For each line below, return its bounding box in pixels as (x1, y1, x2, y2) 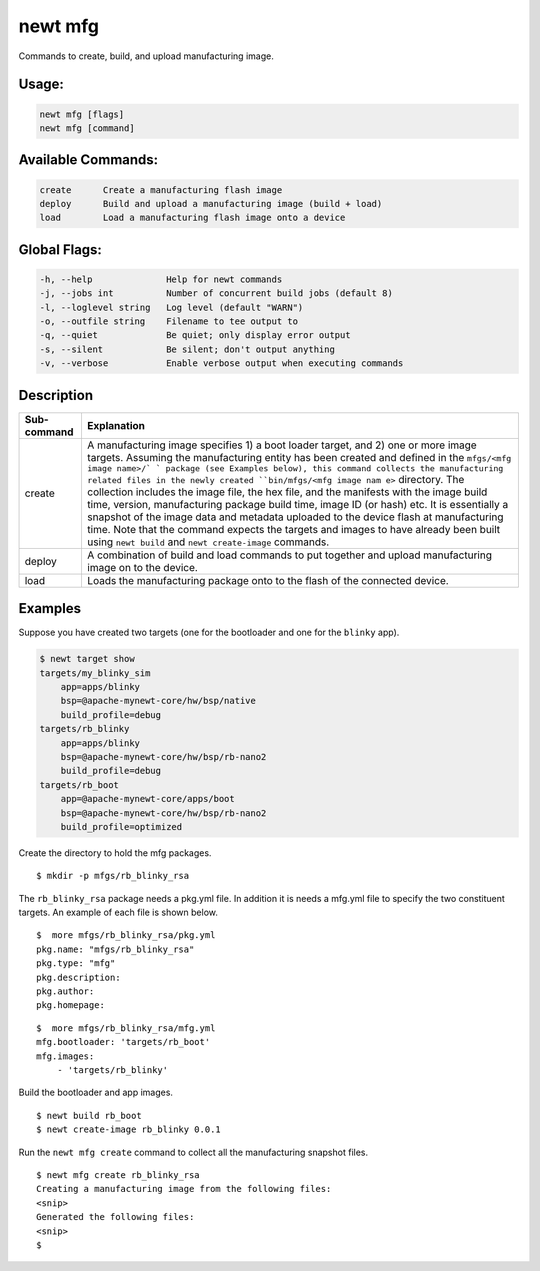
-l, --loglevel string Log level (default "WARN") (39, 301, 304, 313)
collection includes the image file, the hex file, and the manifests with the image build (86, 485, 488, 499)
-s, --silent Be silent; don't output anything (39, 343, 335, 355)
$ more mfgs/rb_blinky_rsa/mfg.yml (36, 1022, 216, 1034)
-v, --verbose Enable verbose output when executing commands (39, 358, 404, 369)
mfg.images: (36, 1050, 95, 1062)
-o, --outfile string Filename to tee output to (39, 316, 299, 327)
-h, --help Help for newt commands (39, 273, 283, 285)
